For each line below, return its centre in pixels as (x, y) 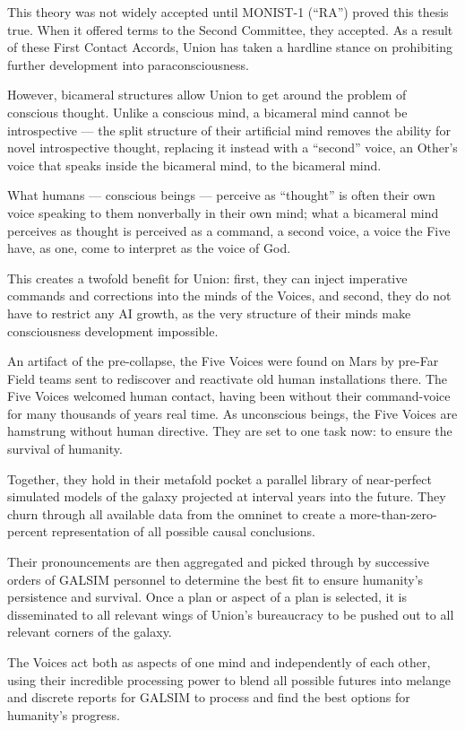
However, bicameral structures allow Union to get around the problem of (207, 95)
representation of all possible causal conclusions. (183, 531)
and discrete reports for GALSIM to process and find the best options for (209, 697)
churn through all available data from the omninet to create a (177, 513)
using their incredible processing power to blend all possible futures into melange (229, 679)
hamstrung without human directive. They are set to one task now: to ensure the (230, 431)
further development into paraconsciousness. (128, 64)
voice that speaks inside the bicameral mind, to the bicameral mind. (194, 165)
